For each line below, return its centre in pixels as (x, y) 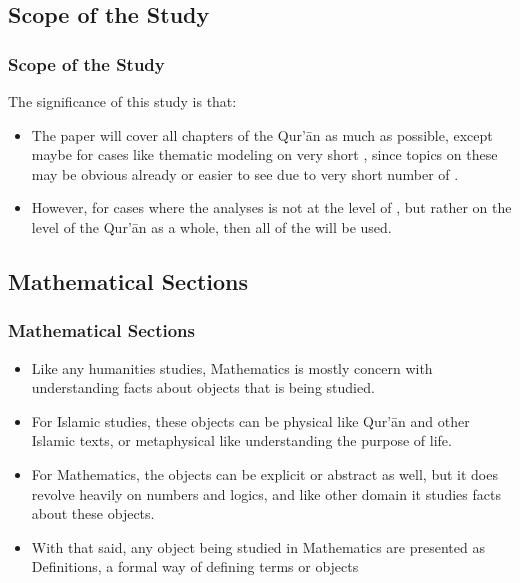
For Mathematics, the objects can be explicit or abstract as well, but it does (264, 473)
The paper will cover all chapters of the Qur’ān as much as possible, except (262, 134)
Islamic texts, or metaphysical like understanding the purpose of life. (241, 440)
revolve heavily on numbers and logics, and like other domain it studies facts (266, 493)
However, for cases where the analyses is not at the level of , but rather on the (271, 207)
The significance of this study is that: (122, 101)
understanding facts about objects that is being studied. (203, 387)
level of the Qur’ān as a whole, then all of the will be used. (211, 226)
